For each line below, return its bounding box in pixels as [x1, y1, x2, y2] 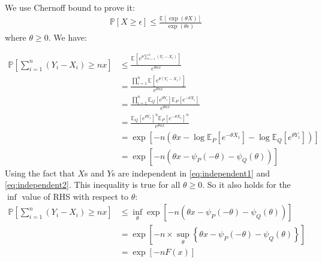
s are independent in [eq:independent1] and [112, 166, 270, 179]
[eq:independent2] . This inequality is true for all [5, 178, 180, 191]
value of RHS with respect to [22, 190, 129, 202]
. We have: [48, 31, 87, 43]
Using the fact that [5, 166, 75, 179]
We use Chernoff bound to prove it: [5, 1, 135, 14]
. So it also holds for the [202, 178, 291, 191]
